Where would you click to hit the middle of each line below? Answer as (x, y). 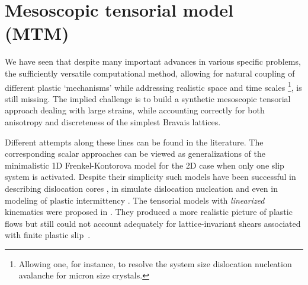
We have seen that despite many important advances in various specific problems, (153, 61)
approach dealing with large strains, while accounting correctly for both (135, 110)
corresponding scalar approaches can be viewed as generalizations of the (135, 153)
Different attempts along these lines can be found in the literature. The (134, 142)
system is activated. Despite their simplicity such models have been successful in (150, 177)
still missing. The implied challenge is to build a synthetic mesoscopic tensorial (148, 98)
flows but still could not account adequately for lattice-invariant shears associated (153, 223)
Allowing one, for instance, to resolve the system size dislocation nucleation (155, 263)
